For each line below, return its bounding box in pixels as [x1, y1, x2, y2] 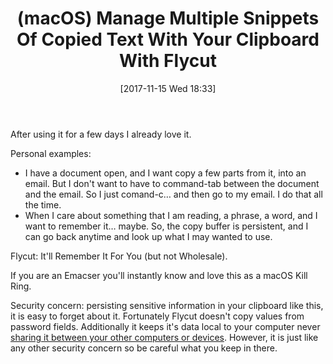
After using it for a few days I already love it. [10, 128, 192, 140]
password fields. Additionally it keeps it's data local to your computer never [10, 320, 321, 332]
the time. [24, 198, 62, 211]
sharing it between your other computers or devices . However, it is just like [10, 331, 319, 343]
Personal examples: [10, 147, 92, 159]
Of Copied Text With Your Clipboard [16, 28, 320, 51]
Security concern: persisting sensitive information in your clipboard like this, [10, 299, 324, 311]
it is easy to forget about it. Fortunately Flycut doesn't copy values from [10, 310, 305, 322]
